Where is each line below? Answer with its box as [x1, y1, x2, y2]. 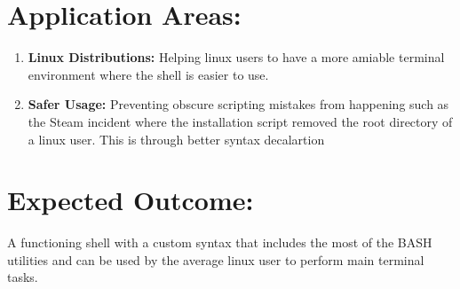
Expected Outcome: [7, 182, 254, 218]
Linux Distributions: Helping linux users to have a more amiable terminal [28, 48, 445, 66]
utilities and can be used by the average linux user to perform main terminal [7, 250, 424, 269]
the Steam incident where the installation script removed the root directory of [28, 112, 453, 130]
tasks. [7, 268, 38, 286]
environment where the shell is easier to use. [28, 65, 269, 83]
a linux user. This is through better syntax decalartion [28, 129, 325, 148]
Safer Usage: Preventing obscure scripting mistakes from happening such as [28, 95, 449, 113]
